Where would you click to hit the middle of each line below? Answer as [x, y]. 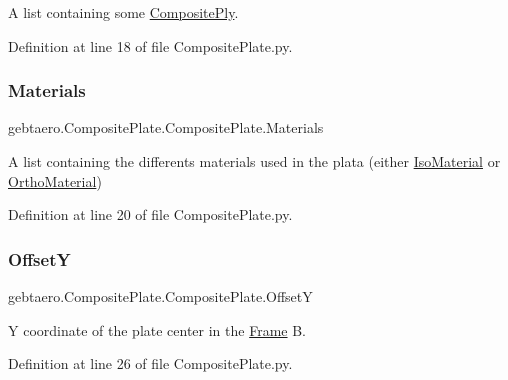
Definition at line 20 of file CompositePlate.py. [150, 214]
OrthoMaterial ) [55, 180]
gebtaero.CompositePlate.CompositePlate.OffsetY [160, 296]
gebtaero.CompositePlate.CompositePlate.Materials [166, 127]
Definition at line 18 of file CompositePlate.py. [150, 45]
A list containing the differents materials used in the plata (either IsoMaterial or [254, 161]
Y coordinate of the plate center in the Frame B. [157, 329]
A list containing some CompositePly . [123, 12]
